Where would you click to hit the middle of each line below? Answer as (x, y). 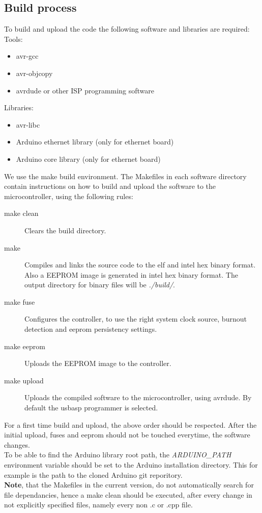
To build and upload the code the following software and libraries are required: (127, 29)
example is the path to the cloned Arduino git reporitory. (93, 474)
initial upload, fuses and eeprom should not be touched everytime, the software (127, 435)
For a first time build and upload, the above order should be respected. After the (130, 424)
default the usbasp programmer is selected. (91, 408)
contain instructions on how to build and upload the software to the (110, 186)
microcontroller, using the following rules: (69, 196)
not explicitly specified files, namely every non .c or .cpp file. (98, 505)
